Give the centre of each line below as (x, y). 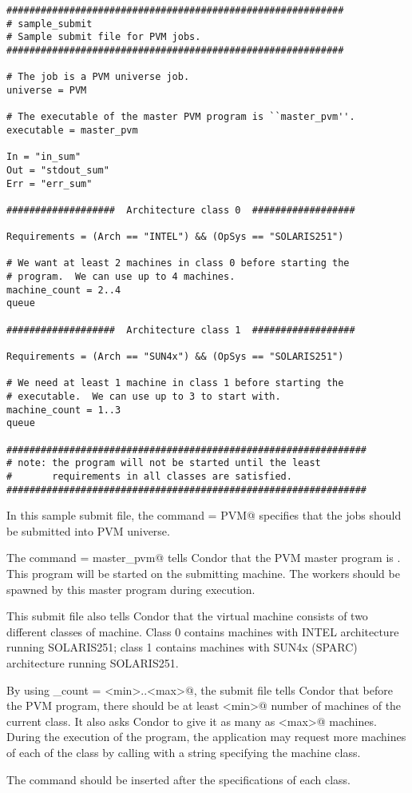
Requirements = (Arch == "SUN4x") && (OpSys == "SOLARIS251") (175, 357)
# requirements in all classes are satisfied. (149, 476)
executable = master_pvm (72, 130)
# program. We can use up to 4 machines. (121, 277)
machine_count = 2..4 (64, 290)
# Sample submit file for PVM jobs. (104, 37)
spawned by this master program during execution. (131, 589)
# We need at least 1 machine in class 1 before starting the (175, 383)
